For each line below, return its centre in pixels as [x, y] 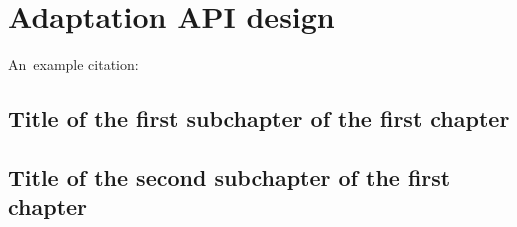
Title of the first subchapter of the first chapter [259, 118]
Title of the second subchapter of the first [229, 176]
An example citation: [73, 64]
